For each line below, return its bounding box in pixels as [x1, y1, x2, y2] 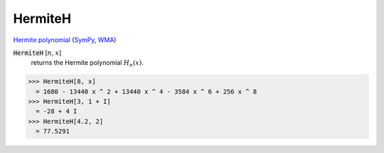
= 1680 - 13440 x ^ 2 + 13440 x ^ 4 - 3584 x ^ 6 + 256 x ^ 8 [36, 88, 257, 95]
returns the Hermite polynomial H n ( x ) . [31, 58, 144, 69]
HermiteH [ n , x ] [13, 48, 62, 57]
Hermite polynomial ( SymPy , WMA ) [13, 36, 117, 44]
